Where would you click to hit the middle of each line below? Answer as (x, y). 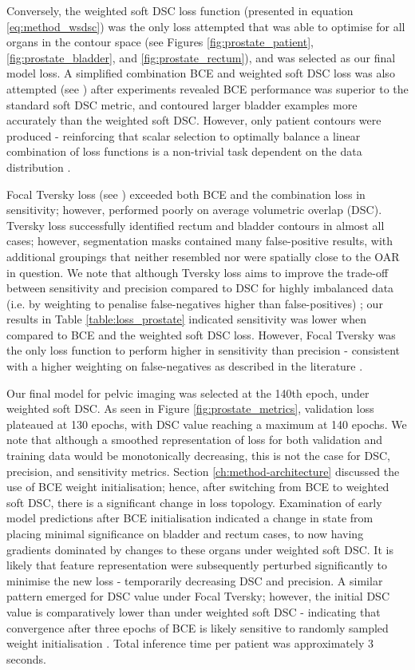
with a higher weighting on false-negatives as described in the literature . (185, 366)
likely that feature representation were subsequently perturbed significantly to (197, 565)
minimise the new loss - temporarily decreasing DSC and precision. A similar (195, 580)
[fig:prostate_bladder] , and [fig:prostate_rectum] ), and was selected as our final (201, 57)
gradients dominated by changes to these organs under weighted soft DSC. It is (200, 549)
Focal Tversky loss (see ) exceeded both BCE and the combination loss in (186, 194)
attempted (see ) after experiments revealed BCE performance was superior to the (207, 88)
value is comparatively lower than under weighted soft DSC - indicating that (194, 611)
